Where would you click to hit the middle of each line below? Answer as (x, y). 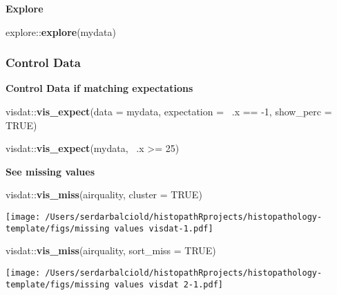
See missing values (50, 171)
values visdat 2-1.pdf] (168, 284)
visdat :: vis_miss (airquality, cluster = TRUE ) (104, 194)
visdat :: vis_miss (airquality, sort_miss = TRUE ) (111, 250)
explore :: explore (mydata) (61, 31)
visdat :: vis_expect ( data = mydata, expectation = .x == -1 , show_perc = (169, 111)
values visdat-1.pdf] (164, 228)
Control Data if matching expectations (99, 88)
